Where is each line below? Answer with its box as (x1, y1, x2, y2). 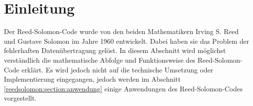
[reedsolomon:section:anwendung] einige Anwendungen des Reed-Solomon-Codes (4, 83, 243, 93)
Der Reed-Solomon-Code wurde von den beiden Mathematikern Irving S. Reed (4, 26, 239, 36)
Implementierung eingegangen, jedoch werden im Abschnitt (4, 74, 181, 84)
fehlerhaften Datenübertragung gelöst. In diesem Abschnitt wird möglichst (4, 45, 226, 55)
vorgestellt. (4, 93, 37, 103)
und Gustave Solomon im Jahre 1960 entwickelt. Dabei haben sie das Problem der (4, 35, 250, 46)
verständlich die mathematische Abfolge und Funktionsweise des (4, 54, 195, 65)
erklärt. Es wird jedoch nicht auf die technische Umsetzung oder (21, 64, 214, 74)
